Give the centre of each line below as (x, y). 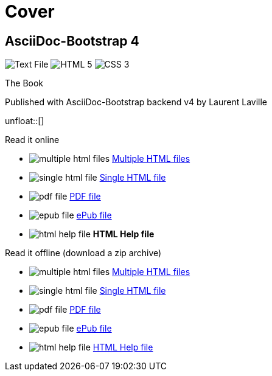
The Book (24, 83)
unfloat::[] (25, 121)
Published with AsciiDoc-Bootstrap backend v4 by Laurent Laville (136, 102)
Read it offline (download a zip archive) (83, 253)
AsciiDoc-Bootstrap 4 (72, 41)
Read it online (32, 140)
